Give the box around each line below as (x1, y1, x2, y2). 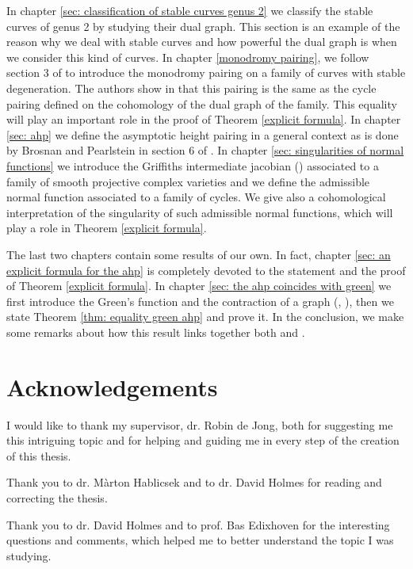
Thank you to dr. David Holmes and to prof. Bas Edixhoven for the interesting (6, 516, 390, 533)
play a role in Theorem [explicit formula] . (6, 220, 207, 236)
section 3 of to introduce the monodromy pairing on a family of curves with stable (6, 64, 406, 81)
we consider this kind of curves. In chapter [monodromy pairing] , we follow (6, 48, 369, 65)
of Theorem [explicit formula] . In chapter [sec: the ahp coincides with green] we (6, 277, 392, 294)
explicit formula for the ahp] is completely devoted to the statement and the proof (6, 262, 406, 278)
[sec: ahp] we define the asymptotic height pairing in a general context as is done (6, 126, 399, 143)
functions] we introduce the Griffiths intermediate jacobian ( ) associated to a (6, 157, 379, 174)
